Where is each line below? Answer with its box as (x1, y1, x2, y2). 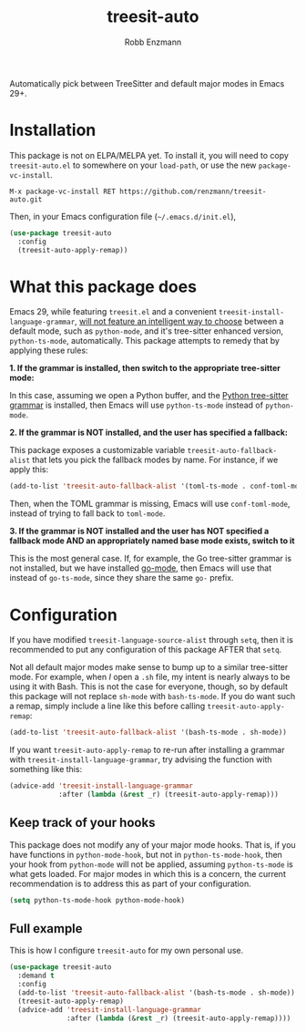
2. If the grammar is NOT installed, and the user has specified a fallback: (9, 427, 289, 439)
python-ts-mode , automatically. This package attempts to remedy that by (9, 335, 280, 346)
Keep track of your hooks (9, 815, 156, 831)
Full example (9, 921, 84, 936)
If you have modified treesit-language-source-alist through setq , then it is (9, 635, 294, 645)
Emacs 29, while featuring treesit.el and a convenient (9, 306, 217, 317)
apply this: (9, 464, 48, 475)
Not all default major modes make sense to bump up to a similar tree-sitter (9, 662, 289, 673)
